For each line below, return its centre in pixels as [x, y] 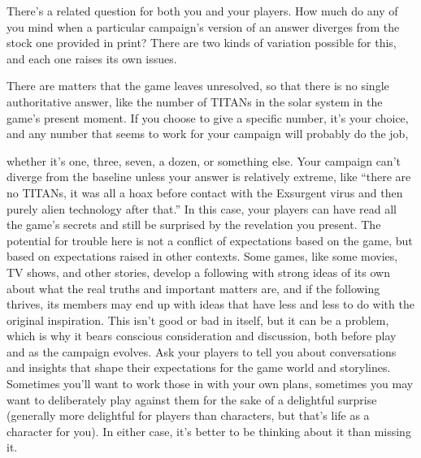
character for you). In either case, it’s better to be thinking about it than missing [209, 431]
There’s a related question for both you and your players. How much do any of [202, 11]
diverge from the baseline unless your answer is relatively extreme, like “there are [209, 177]
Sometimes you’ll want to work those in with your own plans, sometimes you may [210, 384]
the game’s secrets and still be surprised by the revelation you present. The [194, 225]
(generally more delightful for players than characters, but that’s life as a [188, 415]
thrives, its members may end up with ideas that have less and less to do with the [210, 304]
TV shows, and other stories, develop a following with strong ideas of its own [198, 272]
